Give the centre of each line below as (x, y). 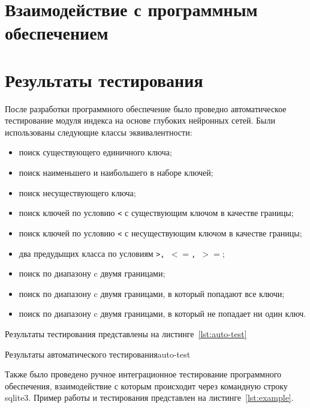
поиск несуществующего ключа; (77, 192)
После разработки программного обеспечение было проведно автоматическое (146, 108)
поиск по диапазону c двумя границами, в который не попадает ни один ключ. (162, 313)
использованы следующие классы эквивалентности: (99, 132)
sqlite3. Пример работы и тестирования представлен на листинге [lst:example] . (149, 397)
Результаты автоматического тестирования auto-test (98, 354)
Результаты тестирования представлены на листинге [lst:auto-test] (126, 334)
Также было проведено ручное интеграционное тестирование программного (143, 374)
